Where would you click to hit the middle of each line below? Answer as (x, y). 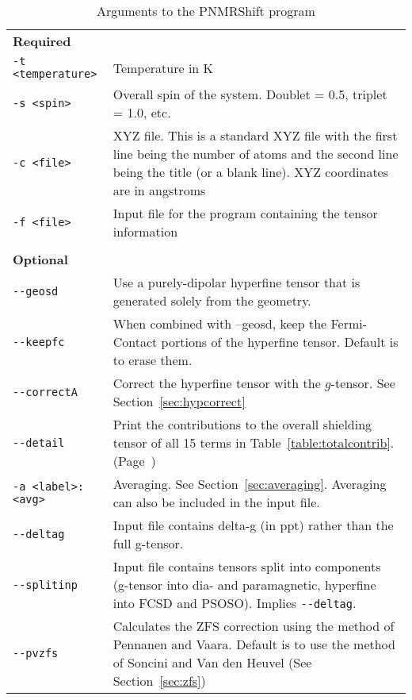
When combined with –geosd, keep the (220, 323)
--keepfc (39, 342)
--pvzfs (36, 653)
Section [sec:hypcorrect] (179, 401)
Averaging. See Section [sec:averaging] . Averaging (250, 484)
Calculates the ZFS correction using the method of (254, 626)
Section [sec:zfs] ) (159, 681)
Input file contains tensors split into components (247, 566)
